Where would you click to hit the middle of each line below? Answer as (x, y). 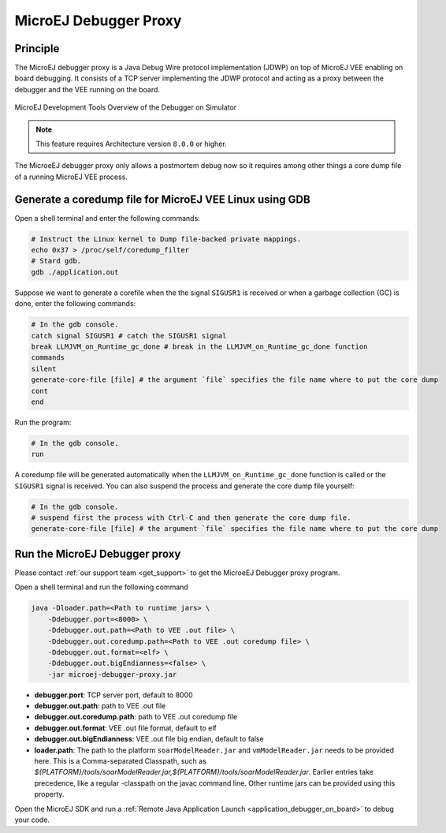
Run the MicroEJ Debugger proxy (98, 553)
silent (44, 368)
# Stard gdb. (56, 261)
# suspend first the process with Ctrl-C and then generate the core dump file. (191, 518)
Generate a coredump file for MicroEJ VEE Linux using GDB (162, 199)
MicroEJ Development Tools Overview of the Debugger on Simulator (126, 107)
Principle (37, 49)
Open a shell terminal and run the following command (101, 587)
